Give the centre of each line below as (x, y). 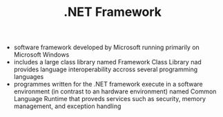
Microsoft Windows (41, 55)
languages (29, 77)
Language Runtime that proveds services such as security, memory (109, 99)
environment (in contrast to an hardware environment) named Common (115, 91)
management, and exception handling (67, 106)
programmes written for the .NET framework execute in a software (108, 84)
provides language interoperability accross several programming (106, 69)
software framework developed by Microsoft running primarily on (107, 47)
